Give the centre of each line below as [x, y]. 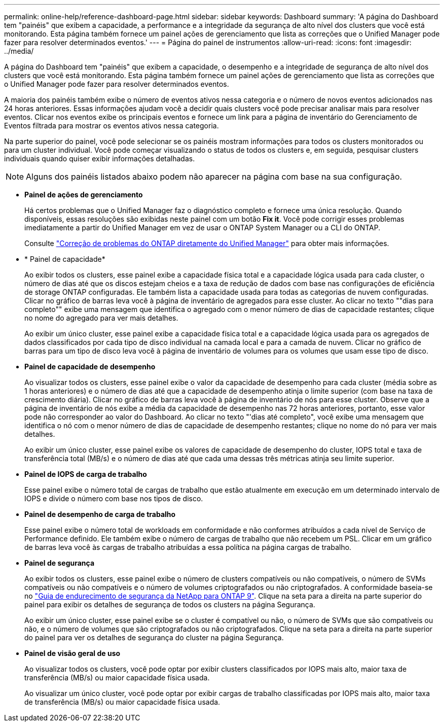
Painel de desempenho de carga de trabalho [100, 514]
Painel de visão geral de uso [72, 653]
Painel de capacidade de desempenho [90, 367]
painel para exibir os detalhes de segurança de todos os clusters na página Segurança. [170, 604]
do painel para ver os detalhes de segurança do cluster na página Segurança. [154, 637]
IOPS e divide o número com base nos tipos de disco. [114, 498]
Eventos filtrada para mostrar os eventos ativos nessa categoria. [112, 126]
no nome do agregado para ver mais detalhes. [101, 318]
